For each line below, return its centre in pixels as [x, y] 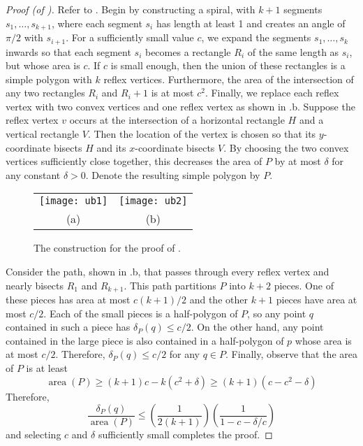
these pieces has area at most [68, 300]
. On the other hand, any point [257, 327]
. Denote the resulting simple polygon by [173, 174]
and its [111, 147]
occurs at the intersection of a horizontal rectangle [177, 120]
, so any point [277, 313]
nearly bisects [35, 285]
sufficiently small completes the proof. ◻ [185, 434]
